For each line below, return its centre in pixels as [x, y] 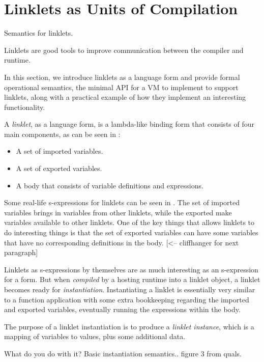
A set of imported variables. [60, 151]
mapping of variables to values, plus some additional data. [95, 336]
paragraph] [21, 252]
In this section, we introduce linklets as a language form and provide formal [122, 77]
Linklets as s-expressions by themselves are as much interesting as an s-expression [131, 269]
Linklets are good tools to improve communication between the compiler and [124, 50]
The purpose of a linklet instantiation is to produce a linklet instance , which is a [129, 326]
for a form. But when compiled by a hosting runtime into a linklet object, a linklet [132, 279]
